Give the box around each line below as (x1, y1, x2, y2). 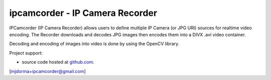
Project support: (9, 50, 43, 56)
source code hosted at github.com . (22, 59, 95, 65)
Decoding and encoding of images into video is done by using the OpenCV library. (9, 41, 180, 47)
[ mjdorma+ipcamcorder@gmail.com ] (9, 68, 86, 74)
